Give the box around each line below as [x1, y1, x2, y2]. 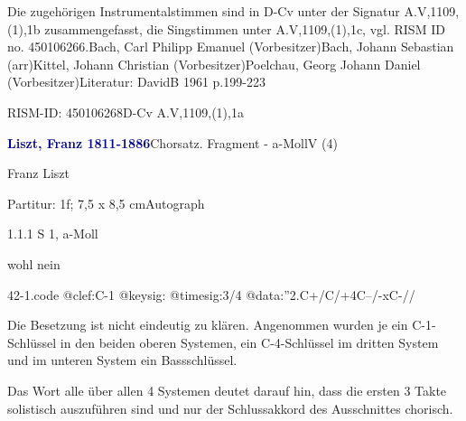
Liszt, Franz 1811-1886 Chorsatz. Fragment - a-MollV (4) [7, 133, 338, 152]
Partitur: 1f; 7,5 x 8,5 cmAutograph [7, 193, 205, 212]
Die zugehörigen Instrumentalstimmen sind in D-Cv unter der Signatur [7, 2, 400, 20]
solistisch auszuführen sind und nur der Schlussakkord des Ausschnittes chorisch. [7, 398, 453, 417]
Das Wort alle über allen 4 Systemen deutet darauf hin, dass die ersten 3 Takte [7, 380, 447, 399]
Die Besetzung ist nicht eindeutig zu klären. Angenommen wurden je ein [7, 315, 408, 334]
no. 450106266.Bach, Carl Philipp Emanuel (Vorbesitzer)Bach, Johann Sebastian [7, 37, 454, 56]
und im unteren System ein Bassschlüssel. [7, 351, 238, 370]
